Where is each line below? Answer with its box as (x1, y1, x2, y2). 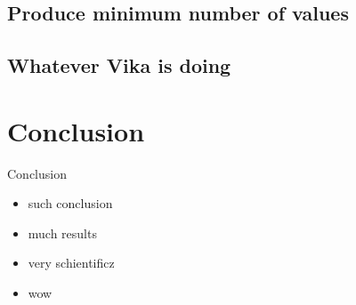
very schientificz (28, 253, 115, 272)
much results (28, 223, 97, 242)
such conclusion (28, 194, 113, 213)
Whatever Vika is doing (7, 52, 231, 79)
